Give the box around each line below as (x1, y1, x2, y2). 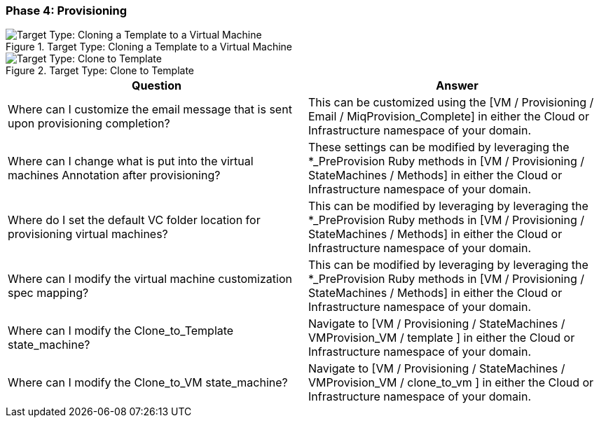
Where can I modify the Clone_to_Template (8, 324, 234, 338)
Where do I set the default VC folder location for (8, 213, 261, 228)
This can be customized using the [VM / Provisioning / (308, 95, 594, 110)
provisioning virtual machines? (8, 227, 168, 242)
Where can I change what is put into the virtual (8, 154, 254, 169)
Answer (436, 78, 478, 93)
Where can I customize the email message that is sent (8, 102, 292, 117)
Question (132, 78, 181, 93)
